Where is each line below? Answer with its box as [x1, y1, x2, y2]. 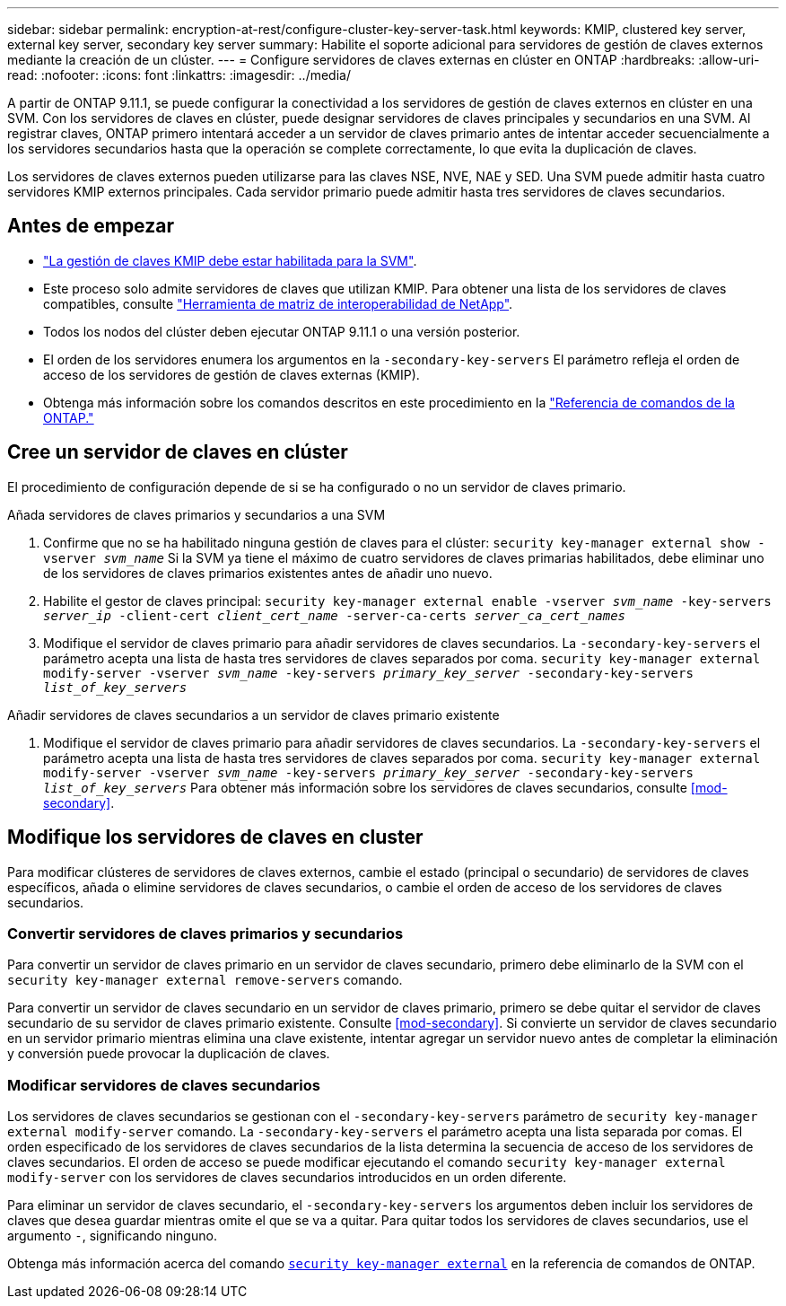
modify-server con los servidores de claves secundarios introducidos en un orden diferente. [7, 1170, 567, 1186]
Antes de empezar [7, 215, 174, 238]
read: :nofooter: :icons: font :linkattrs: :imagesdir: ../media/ [7, 67, 351, 83]
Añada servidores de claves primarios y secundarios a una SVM [7, 506, 386, 522]
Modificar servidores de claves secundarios [7, 1075, 320, 1094]
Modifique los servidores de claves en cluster [7, 826, 424, 849]
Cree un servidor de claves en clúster [7, 441, 348, 464]
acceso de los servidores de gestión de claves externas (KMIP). [43, 366, 420, 382]
